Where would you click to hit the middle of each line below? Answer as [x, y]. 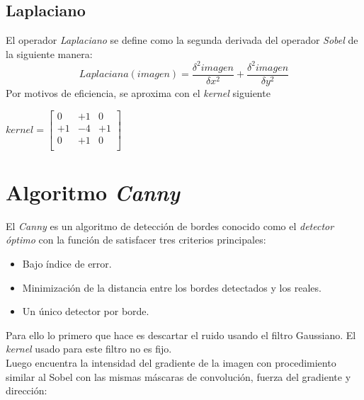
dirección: [27, 390]
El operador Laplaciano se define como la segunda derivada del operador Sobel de [182, 40]
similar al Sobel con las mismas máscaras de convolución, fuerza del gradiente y [178, 376]
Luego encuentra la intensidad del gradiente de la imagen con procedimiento [171, 362]
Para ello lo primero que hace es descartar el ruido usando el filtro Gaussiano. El [181, 335]
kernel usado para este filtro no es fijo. [89, 349]
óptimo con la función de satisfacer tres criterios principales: [136, 240]
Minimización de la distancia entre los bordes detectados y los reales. [172, 287]
